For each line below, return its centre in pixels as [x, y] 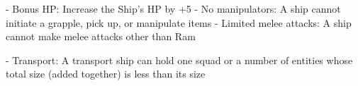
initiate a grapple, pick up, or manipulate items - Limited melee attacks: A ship [179, 22]
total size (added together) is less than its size [106, 74]
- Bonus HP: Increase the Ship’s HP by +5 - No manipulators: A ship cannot [173, 8]
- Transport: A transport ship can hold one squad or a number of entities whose [179, 60]
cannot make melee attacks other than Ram [101, 36]
